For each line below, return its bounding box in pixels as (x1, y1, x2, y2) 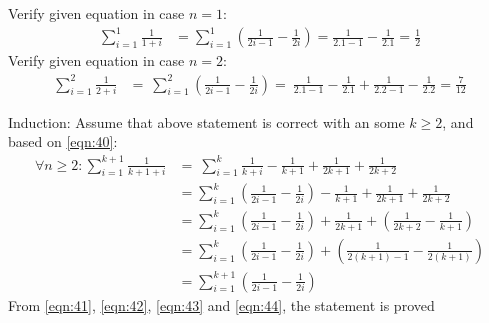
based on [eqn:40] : (8, 131, 118, 152)
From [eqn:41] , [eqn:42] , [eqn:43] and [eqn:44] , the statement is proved (8, 294, 435, 315)
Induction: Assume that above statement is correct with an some (8, 111, 405, 132)
